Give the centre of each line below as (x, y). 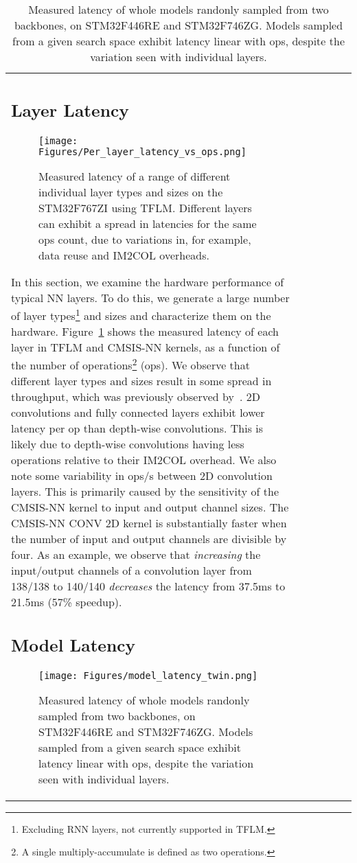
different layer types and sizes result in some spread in (141, 381)
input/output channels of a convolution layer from (131, 571)
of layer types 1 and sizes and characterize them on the (141, 314)
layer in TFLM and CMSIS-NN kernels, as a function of (146, 347)
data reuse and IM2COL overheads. (124, 255)
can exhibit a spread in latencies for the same (148, 223)
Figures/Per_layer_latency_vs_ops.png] (142, 151)
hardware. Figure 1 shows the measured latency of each (145, 331)
